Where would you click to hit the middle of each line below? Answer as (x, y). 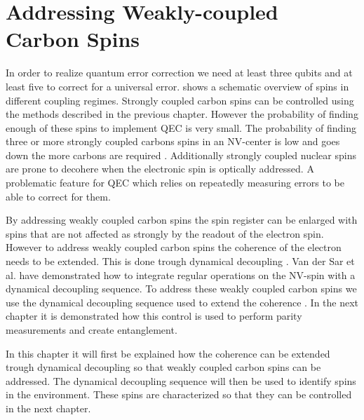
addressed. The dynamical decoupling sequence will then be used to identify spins (181, 380)
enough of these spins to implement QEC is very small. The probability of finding (181, 127)
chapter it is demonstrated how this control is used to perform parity (154, 316)
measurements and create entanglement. (92, 330)
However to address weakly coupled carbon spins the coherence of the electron (174, 247)
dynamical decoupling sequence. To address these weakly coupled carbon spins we (181, 289)
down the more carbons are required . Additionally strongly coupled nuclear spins (181, 155)
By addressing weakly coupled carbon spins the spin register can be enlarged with (182, 220)
